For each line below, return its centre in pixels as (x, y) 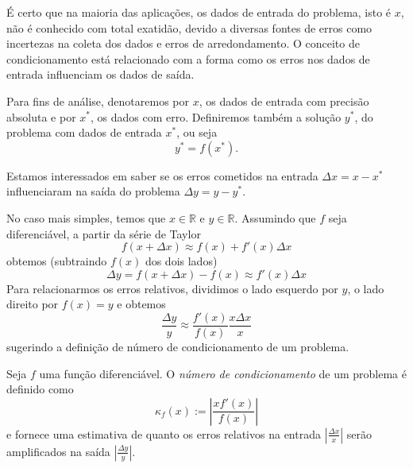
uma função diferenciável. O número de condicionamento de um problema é (223, 373)
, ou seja (197, 132)
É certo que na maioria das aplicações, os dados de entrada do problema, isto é (199, 12)
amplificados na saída (58, 451)
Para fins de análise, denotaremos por (98, 101)
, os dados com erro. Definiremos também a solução (216, 116)
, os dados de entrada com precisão (284, 101)
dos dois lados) (181, 261)
